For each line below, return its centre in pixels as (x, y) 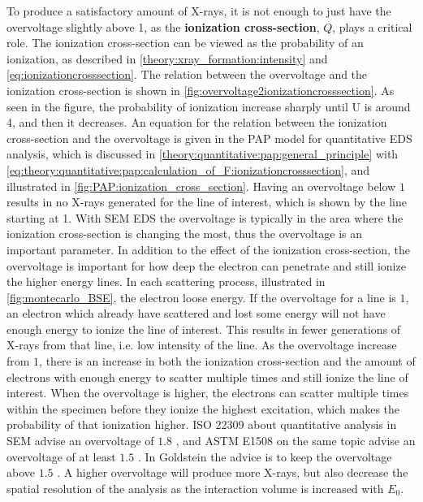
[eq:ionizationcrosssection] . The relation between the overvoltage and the (187, 74)
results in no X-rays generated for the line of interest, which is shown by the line (207, 202)
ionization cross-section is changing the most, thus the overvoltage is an (185, 234)
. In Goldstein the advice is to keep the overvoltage (265, 456)
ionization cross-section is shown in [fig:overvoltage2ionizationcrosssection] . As (201, 90)
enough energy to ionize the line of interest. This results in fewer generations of (204, 329)
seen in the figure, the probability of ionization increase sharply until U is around (209, 106)
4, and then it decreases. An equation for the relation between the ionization (197, 122)
